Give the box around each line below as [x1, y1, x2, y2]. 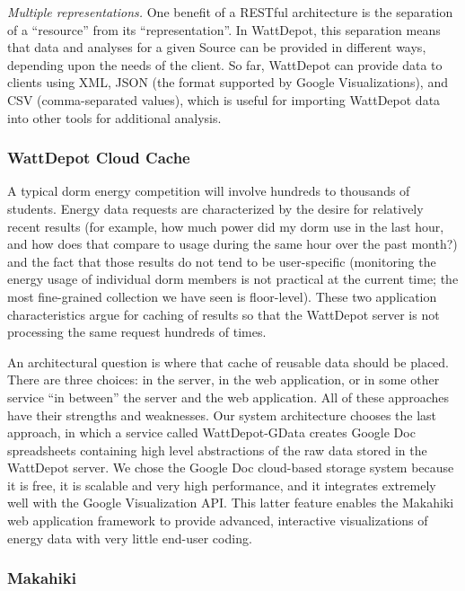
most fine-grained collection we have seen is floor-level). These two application [7, 287, 437, 305]
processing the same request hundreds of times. [7, 322, 267, 341]
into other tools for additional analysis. [7, 108, 222, 127]
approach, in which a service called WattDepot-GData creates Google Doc [7, 423, 416, 442]
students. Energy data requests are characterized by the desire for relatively [7, 198, 424, 217]
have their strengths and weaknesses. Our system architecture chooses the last [7, 405, 437, 424]
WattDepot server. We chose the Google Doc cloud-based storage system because [7, 458, 454, 477]
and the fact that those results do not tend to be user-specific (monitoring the [7, 251, 436, 270]
